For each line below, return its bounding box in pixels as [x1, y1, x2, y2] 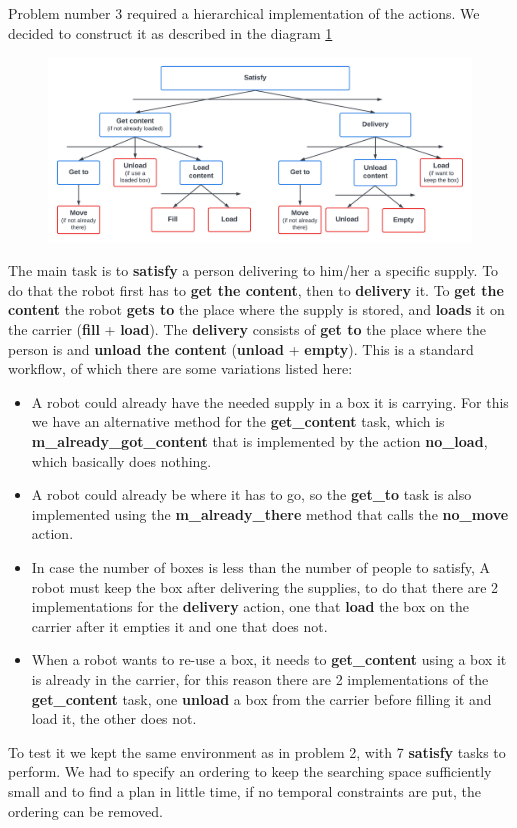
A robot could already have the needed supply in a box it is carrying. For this [31, 391, 509, 412]
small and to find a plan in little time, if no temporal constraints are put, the [8, 780, 481, 801]
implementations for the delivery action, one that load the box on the [31, 596, 469, 617]
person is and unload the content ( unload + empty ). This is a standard [8, 338, 474, 359]
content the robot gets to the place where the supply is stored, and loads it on [8, 299, 505, 320]
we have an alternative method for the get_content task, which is [31, 411, 445, 432]
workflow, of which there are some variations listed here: [8, 358, 353, 379]
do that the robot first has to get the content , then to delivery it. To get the [8, 279, 504, 300]
